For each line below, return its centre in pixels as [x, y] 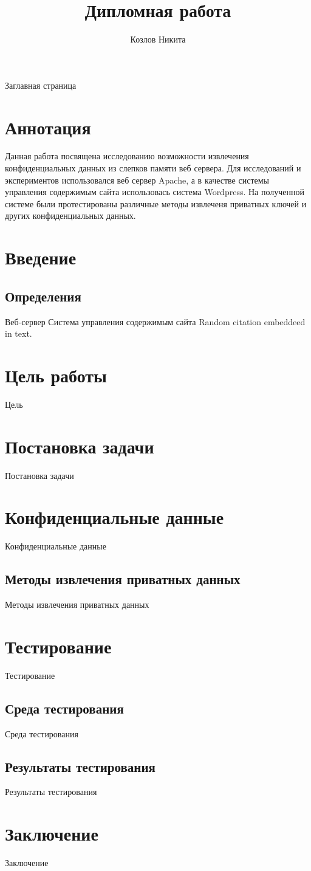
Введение [41, 257]
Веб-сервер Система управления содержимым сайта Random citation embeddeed [155, 321]
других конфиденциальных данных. [70, 215]
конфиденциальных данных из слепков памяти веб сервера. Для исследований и [153, 168]
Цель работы [56, 375]
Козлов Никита [158, 39]
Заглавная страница [41, 85]
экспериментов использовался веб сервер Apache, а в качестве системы [137, 180]
